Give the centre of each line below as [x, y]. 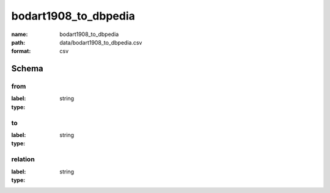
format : [21, 51]
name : [20, 34]
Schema [28, 69]
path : [18, 42]
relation [23, 159]
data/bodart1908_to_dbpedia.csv [101, 42]
